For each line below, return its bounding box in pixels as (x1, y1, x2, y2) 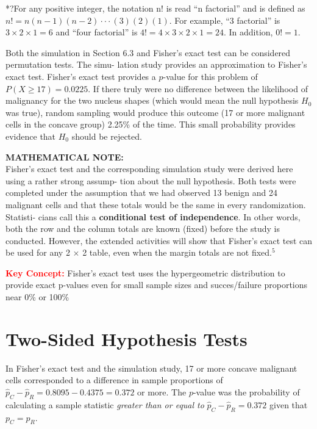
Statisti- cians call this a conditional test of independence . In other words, (5, 210, 301, 223)
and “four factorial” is (55, 26, 138, 38)
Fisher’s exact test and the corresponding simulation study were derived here (5, 162, 293, 175)
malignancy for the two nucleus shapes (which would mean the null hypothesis (5, 94, 299, 107)
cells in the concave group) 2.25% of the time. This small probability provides (5, 118, 296, 131)
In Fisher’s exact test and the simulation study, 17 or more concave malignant (5, 361, 297, 374)
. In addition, (223, 26, 273, 38)
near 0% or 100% (5, 290, 69, 303)
